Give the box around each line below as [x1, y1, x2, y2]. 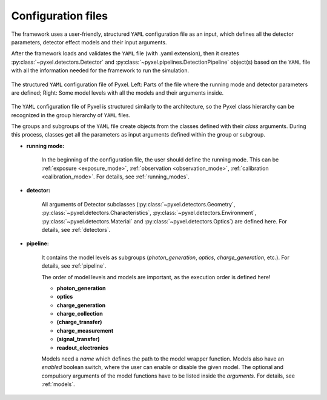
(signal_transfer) [56, 336, 100, 343]
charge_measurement [56, 327, 114, 334]
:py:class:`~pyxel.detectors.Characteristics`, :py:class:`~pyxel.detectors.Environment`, [41, 209, 257, 217]
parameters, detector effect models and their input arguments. [11, 38, 167, 46]
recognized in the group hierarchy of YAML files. [11, 111, 131, 118]
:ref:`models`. [41, 381, 75, 388]
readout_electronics [56, 344, 109, 351]
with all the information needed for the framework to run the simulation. [11, 67, 190, 74]
